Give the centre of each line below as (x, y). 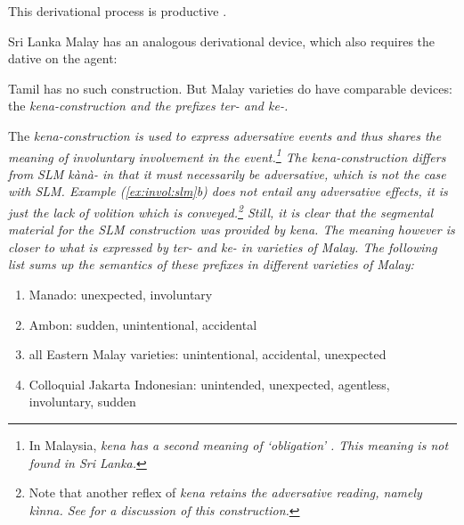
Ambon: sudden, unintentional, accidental (143, 324)
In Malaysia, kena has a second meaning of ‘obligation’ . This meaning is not (239, 445)
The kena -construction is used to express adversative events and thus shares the (225, 135)
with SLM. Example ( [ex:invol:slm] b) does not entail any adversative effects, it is (228, 191)
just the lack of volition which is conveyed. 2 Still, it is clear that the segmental (221, 211)
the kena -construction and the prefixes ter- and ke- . (148, 106)
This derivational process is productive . (118, 11)
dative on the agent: (63, 58)
